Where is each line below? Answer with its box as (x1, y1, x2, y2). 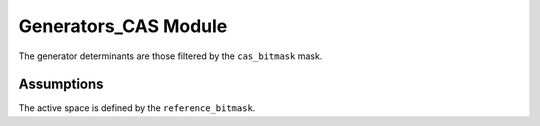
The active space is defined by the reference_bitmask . (18, 102, 256, 114)
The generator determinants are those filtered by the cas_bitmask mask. (18, 50, 323, 62)
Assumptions (18, 76, 104, 93)
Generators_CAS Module (18, 15, 228, 37)
